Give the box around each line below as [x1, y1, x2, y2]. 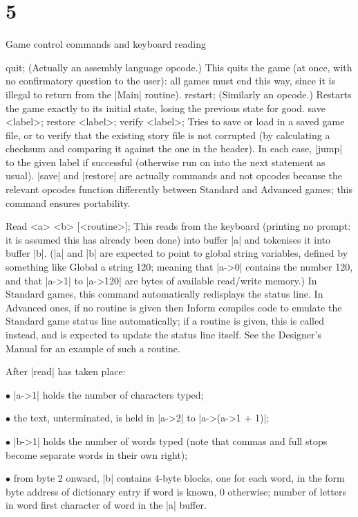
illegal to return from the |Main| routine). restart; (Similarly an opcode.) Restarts [6, 87, 352, 101]
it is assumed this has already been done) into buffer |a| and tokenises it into [6, 232, 330, 246]
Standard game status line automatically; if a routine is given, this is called [6, 314, 324, 328]
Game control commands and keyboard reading [6, 37, 207, 51]
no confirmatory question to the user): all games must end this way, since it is [6, 73, 336, 88]
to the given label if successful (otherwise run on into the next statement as [6, 154, 326, 169]
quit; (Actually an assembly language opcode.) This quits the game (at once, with [6, 60, 352, 74]
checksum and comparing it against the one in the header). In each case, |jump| [6, 141, 343, 156]
